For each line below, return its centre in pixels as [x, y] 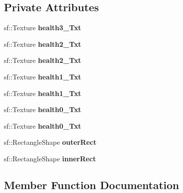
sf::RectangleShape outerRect [50, 142]
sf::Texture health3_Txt [43, 28]
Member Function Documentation [92, 184]
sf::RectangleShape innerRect [50, 158]
